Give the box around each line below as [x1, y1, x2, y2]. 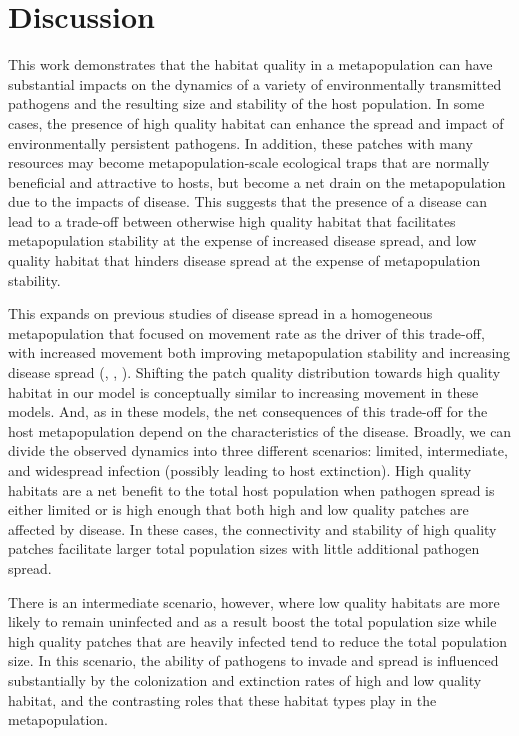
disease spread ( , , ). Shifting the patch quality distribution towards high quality [8, 362, 501, 383]
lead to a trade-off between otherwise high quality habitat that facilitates [8, 210, 456, 231]
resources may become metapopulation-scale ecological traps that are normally [8, 152, 490, 173]
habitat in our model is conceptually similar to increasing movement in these [8, 381, 479, 402]
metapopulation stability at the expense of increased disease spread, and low [8, 230, 477, 251]
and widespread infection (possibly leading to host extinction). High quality [8, 460, 472, 480]
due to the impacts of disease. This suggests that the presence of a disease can [8, 191, 488, 212]
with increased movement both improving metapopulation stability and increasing [8, 342, 511, 363]
